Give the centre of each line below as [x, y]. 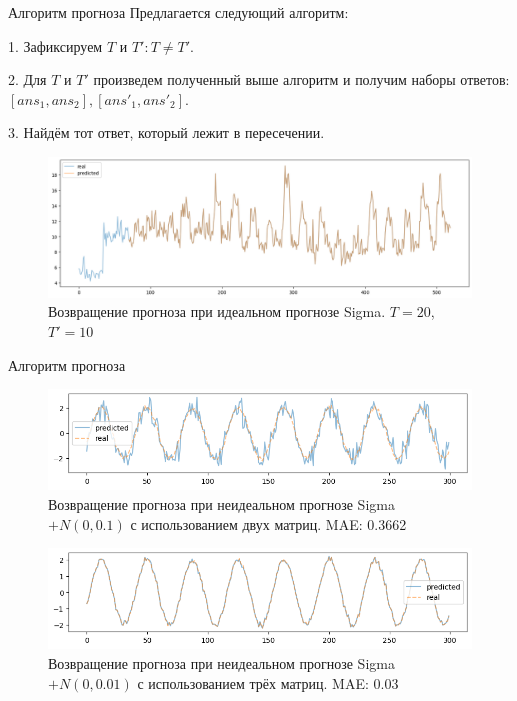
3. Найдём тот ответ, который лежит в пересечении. [166, 132]
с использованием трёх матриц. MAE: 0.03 [268, 682]
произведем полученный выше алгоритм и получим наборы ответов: [301, 79]
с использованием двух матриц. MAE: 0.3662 [268, 523]
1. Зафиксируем [55, 45]
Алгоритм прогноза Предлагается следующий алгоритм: [178, 12]
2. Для [27, 79]
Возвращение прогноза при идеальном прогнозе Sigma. [217, 311]
